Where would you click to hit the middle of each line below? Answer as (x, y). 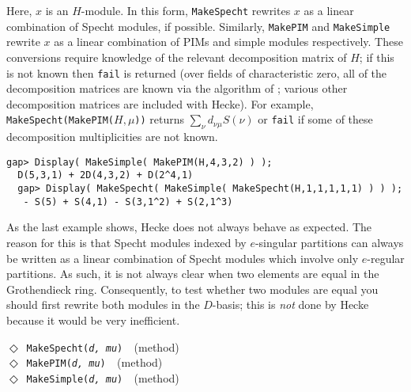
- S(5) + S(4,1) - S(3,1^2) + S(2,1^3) (128, 202)
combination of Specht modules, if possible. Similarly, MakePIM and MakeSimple (198, 26)
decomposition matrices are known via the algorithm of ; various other (177, 88)
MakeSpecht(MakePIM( (60, 121)
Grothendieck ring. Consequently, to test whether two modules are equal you (192, 289)
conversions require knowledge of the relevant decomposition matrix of (177, 57)
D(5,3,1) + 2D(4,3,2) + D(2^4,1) (106, 175)
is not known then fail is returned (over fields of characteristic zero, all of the (197, 72)
